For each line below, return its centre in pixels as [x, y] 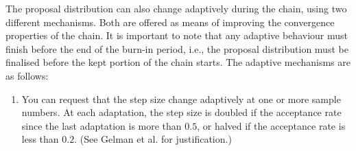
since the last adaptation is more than [102, 125]
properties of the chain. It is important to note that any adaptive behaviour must [177, 35]
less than [40, 139]
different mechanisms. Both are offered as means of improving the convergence [170, 22]
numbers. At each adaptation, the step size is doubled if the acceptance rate [181, 112]
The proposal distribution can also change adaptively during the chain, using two [176, 8]
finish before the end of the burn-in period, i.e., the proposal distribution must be [177, 48]
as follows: [27, 75]
